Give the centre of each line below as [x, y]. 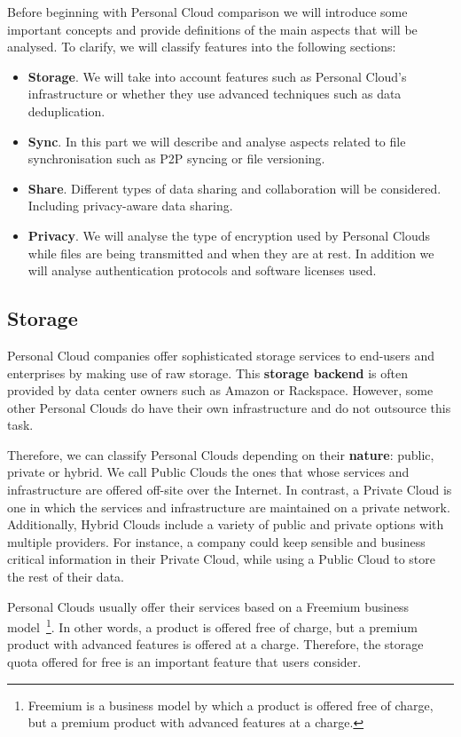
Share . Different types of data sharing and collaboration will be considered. [234, 188]
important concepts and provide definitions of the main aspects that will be [212, 29]
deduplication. [66, 111]
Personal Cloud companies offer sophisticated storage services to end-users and [221, 355]
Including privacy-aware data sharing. [130, 206]
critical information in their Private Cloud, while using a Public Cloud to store [222, 559]
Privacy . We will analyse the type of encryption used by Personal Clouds [229, 235]
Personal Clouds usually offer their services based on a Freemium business [208, 606]
